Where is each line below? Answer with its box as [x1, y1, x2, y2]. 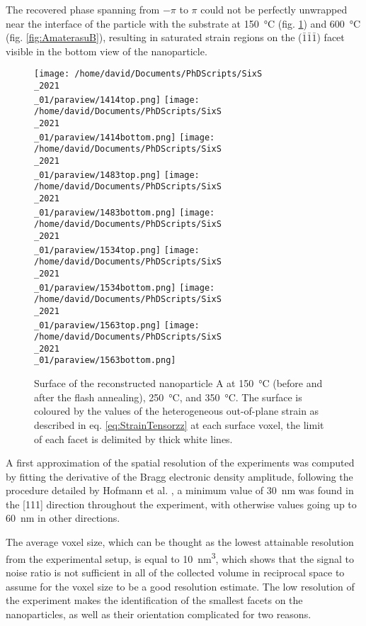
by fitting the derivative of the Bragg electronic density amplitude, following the [6, 469, 353, 484]
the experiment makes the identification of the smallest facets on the [6, 593, 303, 608]
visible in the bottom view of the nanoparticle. [6, 43, 207, 58]
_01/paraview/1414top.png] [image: [34, 94, 200, 105]
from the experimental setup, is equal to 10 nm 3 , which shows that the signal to [6, 549, 355, 566]
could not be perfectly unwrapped [200, 2, 348, 16]
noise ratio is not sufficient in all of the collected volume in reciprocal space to [6, 564, 345, 579]
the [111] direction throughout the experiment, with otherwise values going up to [6, 496, 357, 511]
